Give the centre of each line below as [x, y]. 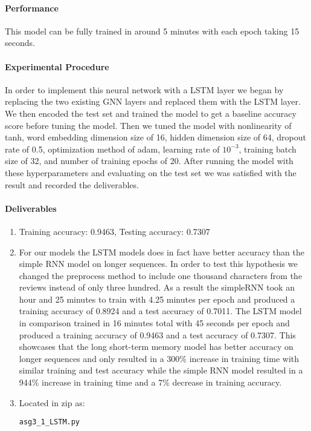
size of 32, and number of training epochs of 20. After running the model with [149, 161]
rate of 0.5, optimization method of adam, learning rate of [112, 149]
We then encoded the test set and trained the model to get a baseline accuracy [151, 113]
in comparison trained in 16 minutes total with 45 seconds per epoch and [154, 323]
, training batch [268, 149]
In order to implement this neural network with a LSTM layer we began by [144, 89]
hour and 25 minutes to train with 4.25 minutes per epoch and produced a [157, 299]
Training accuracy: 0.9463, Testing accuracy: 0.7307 [114, 231]
